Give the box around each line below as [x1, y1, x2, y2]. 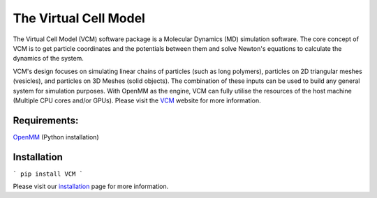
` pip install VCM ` [13, 169, 84, 178]
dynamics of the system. [13, 54, 84, 63]
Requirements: [13, 114, 79, 126]
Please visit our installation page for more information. [13, 182, 169, 191]
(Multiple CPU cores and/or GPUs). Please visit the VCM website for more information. [13, 96, 261, 105]
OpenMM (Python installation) [13, 132, 99, 141]
